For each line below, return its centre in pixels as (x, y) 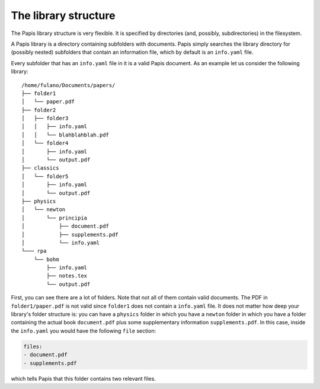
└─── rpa (34, 251)
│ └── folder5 (45, 176)
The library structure (63, 15)
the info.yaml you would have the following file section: (84, 331)
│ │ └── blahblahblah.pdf (65, 135)
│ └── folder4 (45, 143)
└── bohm (46, 259)
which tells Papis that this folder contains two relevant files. (84, 378)
